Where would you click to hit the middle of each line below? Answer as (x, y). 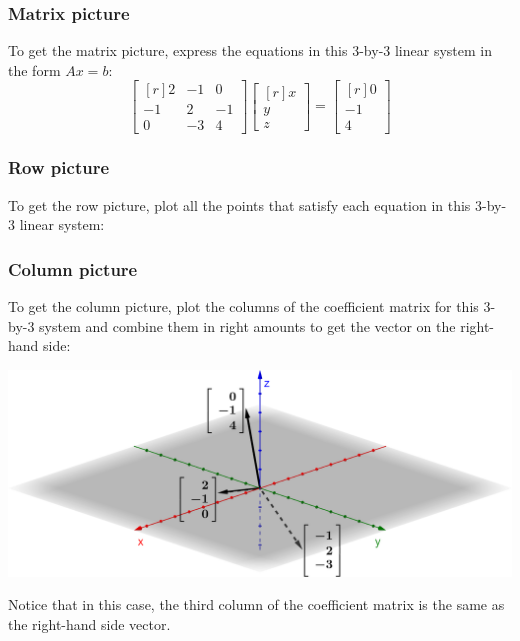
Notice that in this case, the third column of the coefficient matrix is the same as (256, 604)
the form (34, 69)
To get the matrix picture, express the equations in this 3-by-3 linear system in (250, 50)
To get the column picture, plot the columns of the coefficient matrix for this (243, 306)
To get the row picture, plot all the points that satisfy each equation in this (239, 204)
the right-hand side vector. (89, 623)
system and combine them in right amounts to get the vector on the (247, 325)
